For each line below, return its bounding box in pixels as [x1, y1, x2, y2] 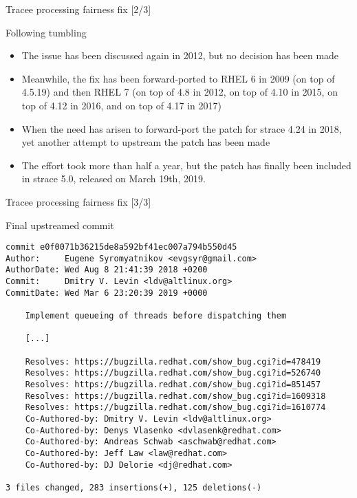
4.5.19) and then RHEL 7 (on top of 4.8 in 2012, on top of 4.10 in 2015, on [21, 85, 338, 99]
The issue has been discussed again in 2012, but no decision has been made [21, 48, 339, 63]
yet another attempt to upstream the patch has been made [21, 135, 270, 149]
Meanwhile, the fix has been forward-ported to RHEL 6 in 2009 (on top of [21, 71, 335, 85]
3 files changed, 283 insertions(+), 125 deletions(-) [6, 482, 262, 492]
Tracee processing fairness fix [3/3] [6, 194, 151, 208]
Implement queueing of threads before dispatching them [25, 311, 287, 321]
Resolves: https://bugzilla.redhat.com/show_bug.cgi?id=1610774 [25, 402, 326, 413]
